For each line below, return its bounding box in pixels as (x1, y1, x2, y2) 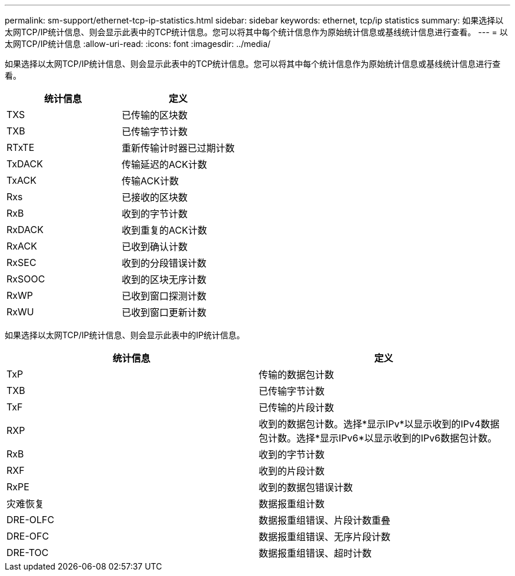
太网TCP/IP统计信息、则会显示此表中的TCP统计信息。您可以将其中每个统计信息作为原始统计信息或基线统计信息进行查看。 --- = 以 (5, 27, 508, 37)
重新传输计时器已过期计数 (122, 142, 235, 154)
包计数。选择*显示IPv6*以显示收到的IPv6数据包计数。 (259, 432, 497, 444)
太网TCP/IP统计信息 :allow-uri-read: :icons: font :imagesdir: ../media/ (5, 39, 271, 49)
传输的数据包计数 (259, 369, 335, 380)
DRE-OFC (6, 530, 49, 542)
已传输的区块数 (122, 109, 188, 121)
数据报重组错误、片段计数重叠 (259, 514, 391, 526)
